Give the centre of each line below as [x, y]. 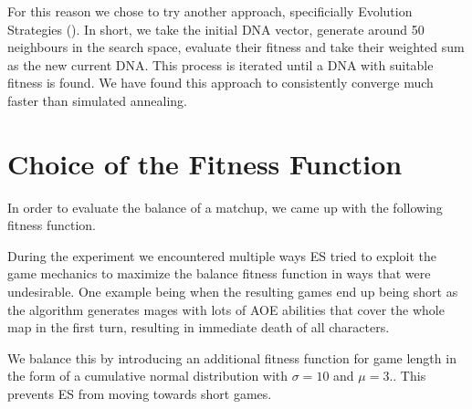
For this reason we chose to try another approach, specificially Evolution [210, 11]
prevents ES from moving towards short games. [140, 394]
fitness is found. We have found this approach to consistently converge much [220, 83]
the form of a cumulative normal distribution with [148, 376]
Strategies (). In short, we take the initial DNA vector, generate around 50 [216, 29]
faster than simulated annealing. [97, 100]
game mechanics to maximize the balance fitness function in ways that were [219, 273]
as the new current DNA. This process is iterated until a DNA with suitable [220, 64]
